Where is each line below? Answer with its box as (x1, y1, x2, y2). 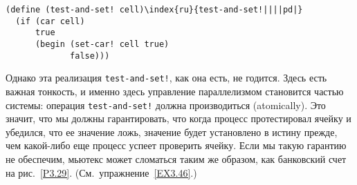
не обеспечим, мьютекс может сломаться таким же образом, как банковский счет (6, 151, 347, 166)
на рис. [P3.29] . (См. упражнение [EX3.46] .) (6, 165, 197, 179)
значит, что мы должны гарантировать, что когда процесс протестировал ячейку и (6, 111, 351, 126)
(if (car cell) (15, 16, 85, 26)
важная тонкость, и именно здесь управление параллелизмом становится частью (6, 84, 344, 98)
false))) (70, 50, 110, 61)
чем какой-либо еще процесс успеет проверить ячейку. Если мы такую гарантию (6, 138, 347, 153)
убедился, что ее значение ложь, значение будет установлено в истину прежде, (6, 124, 338, 139)
